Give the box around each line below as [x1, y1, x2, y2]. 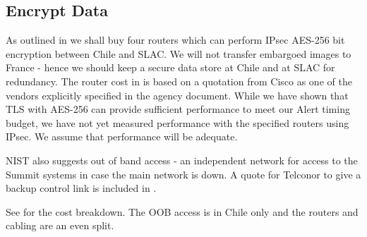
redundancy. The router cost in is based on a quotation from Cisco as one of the [6, 73, 352, 88]
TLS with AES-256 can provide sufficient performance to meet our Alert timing [6, 102, 350, 116]
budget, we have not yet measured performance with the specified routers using [6, 115, 349, 130]
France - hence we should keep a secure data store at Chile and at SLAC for [6, 60, 335, 75]
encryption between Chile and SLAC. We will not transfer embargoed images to [6, 46, 351, 61]
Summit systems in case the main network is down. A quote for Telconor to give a [6, 166, 361, 181]
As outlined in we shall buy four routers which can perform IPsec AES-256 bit [6, 32, 345, 47]
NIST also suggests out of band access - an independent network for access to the [6, 152, 358, 167]
